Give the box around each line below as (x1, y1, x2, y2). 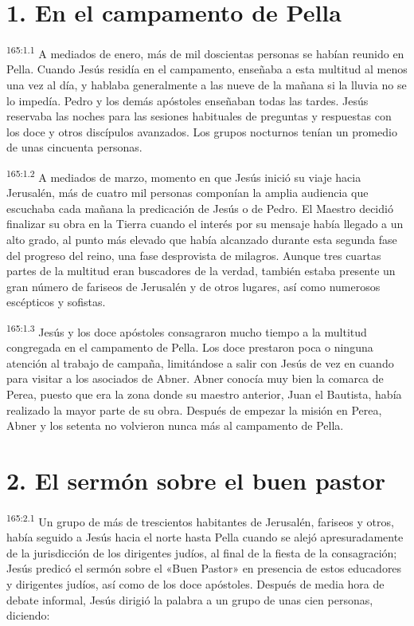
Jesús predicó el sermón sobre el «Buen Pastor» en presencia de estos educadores (6, 560, 402, 577)
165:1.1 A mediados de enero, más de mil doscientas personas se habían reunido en (6, 43, 404, 61)
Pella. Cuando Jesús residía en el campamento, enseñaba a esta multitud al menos (6, 61, 408, 77)
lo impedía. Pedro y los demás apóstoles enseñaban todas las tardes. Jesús (6, 92, 369, 108)
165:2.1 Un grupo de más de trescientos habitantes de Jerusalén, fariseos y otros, (6, 510, 394, 530)
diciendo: (6, 607, 50, 624)
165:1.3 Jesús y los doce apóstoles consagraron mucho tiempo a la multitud (6, 321, 367, 340)
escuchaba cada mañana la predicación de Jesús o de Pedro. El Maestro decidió (6, 199, 393, 216)
